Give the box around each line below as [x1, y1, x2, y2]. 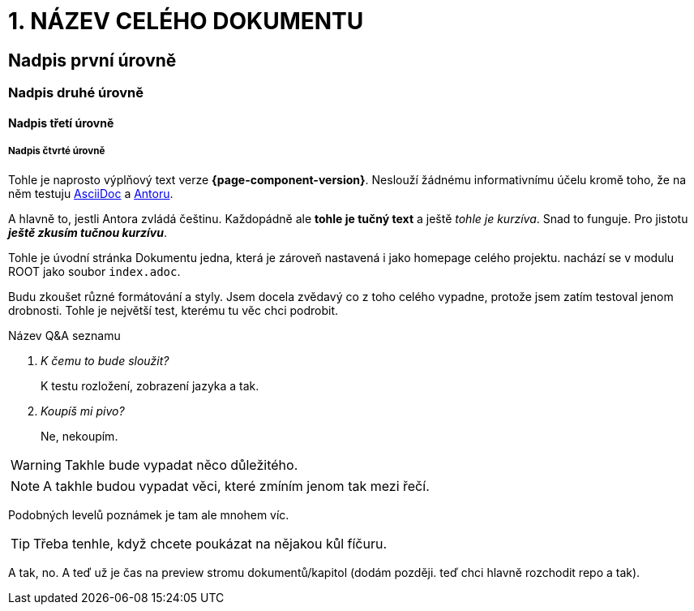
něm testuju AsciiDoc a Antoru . [8, 186, 173, 200]
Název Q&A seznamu [8, 328, 121, 342]
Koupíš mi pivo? [41, 403, 125, 418]
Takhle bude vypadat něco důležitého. [64, 456, 298, 473]
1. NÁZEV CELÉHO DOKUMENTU [8, 7, 364, 35]
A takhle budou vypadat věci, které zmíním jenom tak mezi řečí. [43, 477, 430, 494]
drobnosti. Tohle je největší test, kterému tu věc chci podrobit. [8, 303, 339, 317]
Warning [11, 456, 62, 473]
